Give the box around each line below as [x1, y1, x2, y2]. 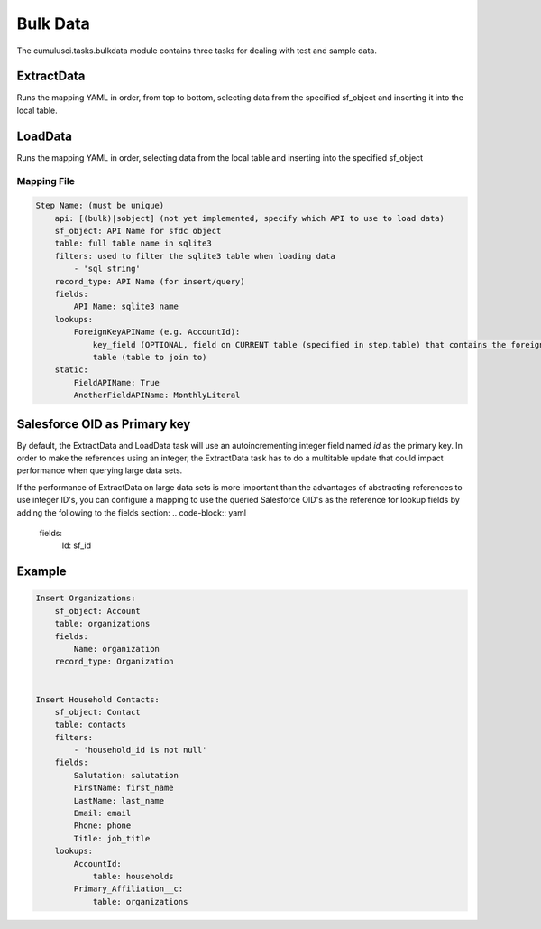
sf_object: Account [54, 606, 142, 616]
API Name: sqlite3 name [73, 302, 179, 311]
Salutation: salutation [73, 770, 179, 780]
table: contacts [54, 720, 126, 730]
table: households [92, 871, 175, 881]
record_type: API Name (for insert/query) [54, 276, 245, 286]
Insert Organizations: [35, 593, 136, 604]
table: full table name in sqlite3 [54, 238, 212, 248]
